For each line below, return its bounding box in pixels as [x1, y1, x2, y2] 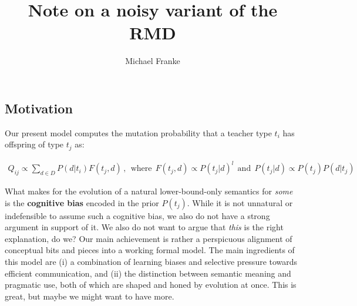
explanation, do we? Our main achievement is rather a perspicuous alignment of [5, 232, 292, 244]
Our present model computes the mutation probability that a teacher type [5, 126, 272, 139]
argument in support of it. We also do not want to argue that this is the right [5, 221, 284, 233]
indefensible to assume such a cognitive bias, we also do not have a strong [5, 209, 270, 221]
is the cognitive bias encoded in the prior [5, 196, 159, 209]
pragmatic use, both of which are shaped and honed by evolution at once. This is [5, 278, 297, 291]
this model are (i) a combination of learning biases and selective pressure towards [5, 255, 298, 268]
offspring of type [5, 138, 64, 150]
